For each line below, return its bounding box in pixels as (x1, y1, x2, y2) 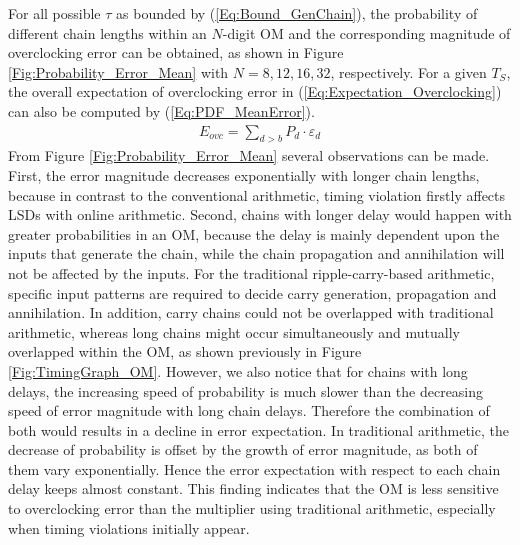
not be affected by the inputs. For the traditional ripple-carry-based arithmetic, (8, 262, 495, 283)
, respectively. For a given (330, 61, 487, 82)
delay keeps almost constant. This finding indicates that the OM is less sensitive (8, 478, 499, 499)
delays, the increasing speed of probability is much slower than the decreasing (8, 380, 484, 401)
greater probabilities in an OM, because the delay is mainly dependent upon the (8, 223, 500, 244)
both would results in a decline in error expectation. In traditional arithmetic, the (8, 419, 509, 440)
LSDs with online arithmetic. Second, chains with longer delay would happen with (8, 204, 512, 225)
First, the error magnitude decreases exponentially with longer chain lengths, (8, 164, 480, 185)
